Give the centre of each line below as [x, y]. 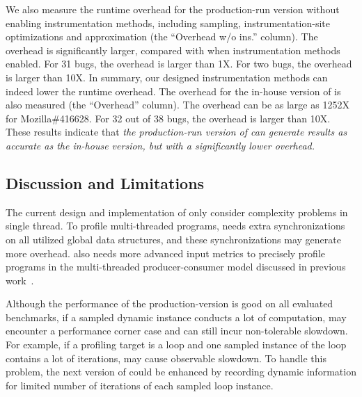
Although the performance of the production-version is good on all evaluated [170, 303]
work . [20, 280]
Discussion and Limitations [105, 183]
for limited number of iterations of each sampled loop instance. [140, 385]
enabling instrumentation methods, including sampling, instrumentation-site [168, 23]
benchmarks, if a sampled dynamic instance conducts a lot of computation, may [176, 317]
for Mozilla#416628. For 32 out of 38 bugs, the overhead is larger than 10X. [168, 118]
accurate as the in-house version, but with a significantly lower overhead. [160, 145]
